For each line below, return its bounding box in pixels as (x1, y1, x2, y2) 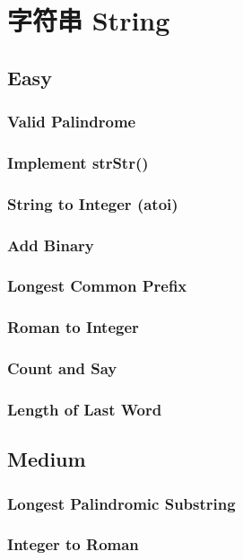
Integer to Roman (7, 533, 139, 556)
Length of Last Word (7, 398, 162, 420)
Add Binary (7, 233, 94, 256)
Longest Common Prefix (7, 275, 187, 297)
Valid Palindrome (7, 110, 136, 133)
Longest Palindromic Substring (7, 492, 236, 514)
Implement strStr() (7, 151, 149, 173)
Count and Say (7, 357, 117, 380)
